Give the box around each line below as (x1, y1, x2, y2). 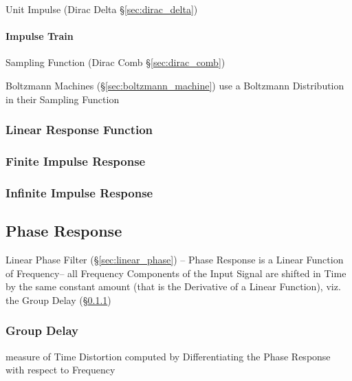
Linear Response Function (5, 121, 153, 138)
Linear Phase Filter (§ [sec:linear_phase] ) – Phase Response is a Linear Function (5, 252, 344, 266)
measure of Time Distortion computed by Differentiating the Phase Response (5, 349, 331, 363)
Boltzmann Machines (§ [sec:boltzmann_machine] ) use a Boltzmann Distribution (5, 78, 344, 92)
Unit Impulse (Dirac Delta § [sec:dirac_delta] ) (5, 2, 198, 16)
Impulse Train (5, 29, 74, 43)
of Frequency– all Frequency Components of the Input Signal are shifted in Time (5, 265, 346, 280)
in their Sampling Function (5, 91, 120, 106)
